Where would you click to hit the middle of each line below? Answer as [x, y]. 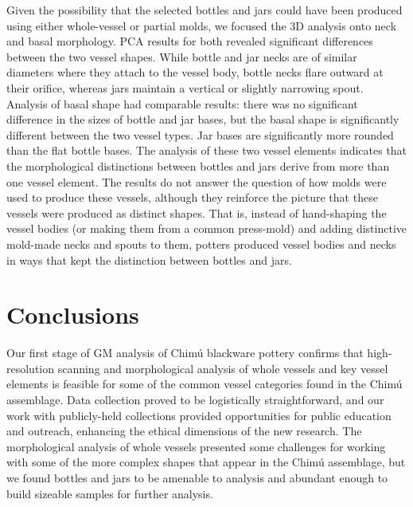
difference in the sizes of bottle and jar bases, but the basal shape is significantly [203, 119]
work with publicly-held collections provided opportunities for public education [199, 415]
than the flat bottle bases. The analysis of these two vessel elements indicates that [207, 150]
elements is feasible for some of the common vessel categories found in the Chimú [205, 384]
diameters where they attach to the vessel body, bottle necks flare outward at [195, 72]
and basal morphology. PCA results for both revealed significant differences [190, 41]
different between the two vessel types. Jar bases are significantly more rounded [200, 134]
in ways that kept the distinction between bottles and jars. [149, 259]
